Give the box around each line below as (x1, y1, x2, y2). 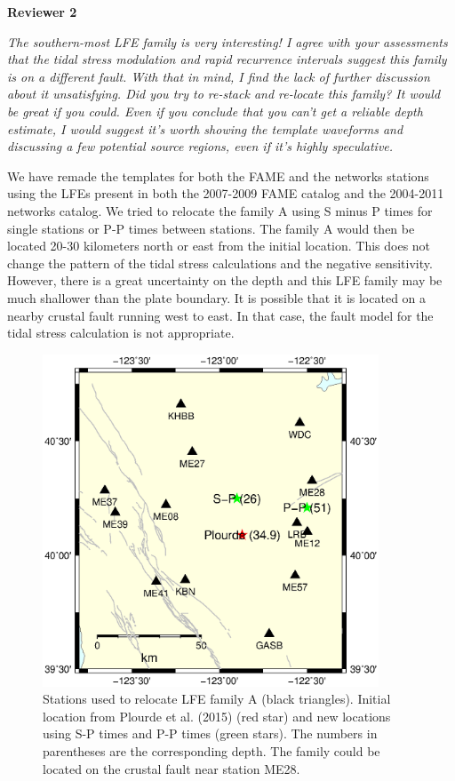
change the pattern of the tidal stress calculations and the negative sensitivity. (7, 253, 433, 272)
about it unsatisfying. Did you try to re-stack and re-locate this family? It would (7, 84, 441, 103)
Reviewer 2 (7, 3, 77, 20)
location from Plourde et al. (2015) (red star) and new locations (43, 706, 391, 725)
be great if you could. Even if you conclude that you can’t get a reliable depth (7, 101, 423, 120)
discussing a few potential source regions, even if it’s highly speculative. (7, 137, 394, 155)
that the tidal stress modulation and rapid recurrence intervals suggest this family (7, 50, 447, 68)
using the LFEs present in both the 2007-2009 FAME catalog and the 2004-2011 (7, 184, 444, 203)
